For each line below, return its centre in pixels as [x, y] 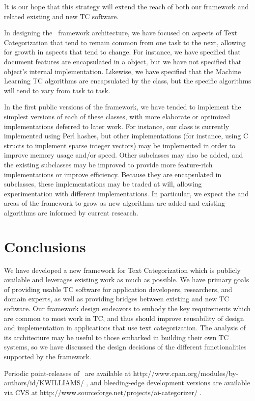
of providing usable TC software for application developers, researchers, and [118, 289]
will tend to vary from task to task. [57, 90]
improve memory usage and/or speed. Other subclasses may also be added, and [124, 155]
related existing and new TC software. [61, 16]
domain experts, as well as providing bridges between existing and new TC [117, 299]
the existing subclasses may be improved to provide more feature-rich [108, 164]
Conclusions [45, 246]
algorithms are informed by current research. [71, 212]
